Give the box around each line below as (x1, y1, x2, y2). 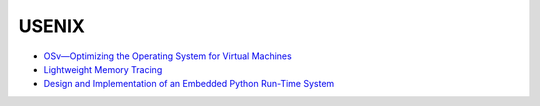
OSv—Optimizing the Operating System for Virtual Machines (43, 50, 292, 62)
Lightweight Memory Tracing (43, 63, 163, 75)
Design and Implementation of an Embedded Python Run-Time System (43, 78, 335, 90)
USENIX (18, 15, 85, 37)
